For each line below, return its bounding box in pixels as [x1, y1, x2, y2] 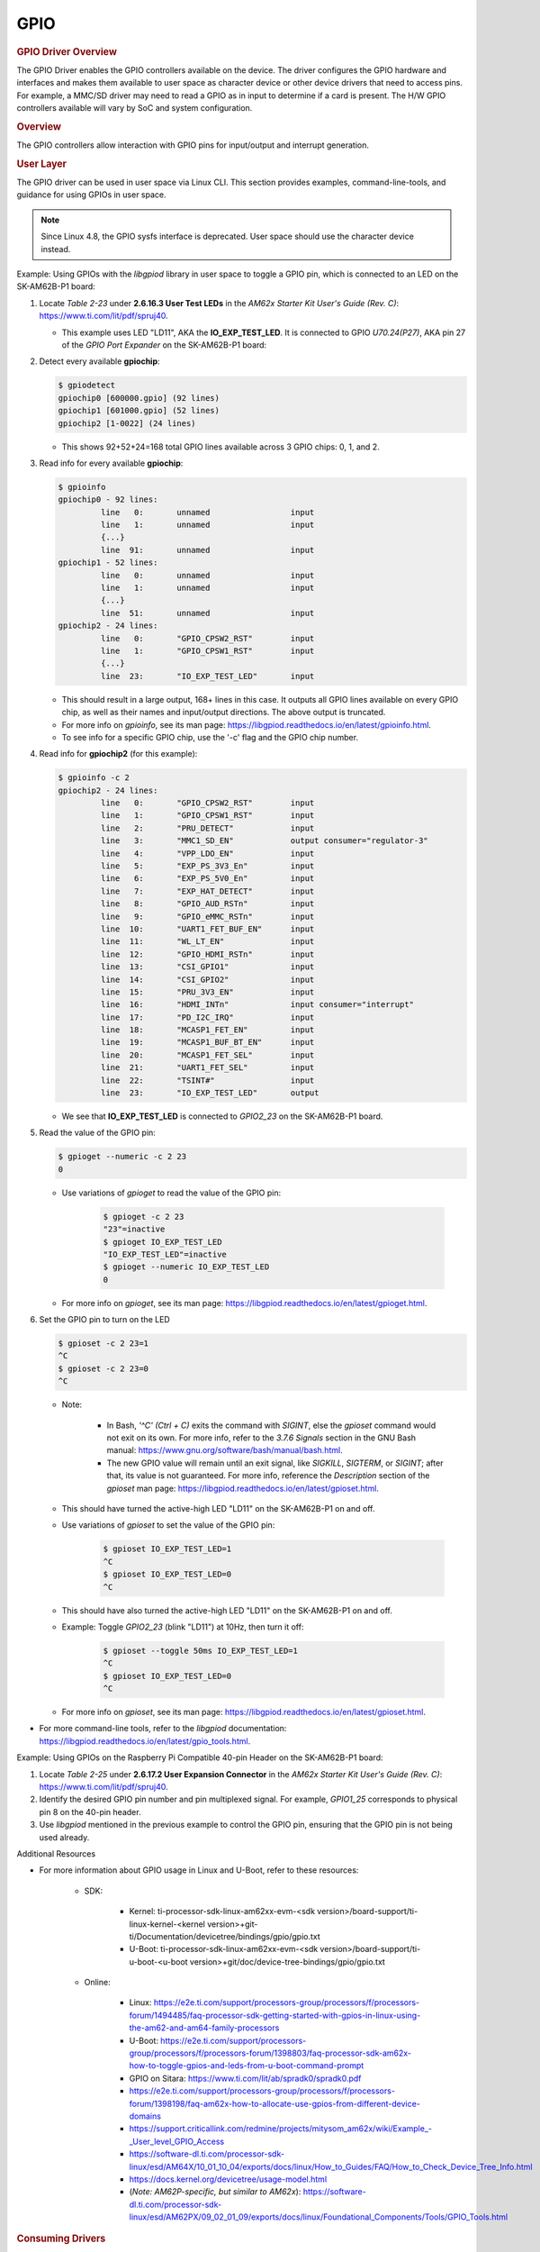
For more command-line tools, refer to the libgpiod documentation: [39, 1723, 287, 1734]
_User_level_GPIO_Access [129, 2136, 225, 2147]
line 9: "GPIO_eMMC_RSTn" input [100, 911, 315, 922]
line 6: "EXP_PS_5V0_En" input [100, 874, 315, 884]
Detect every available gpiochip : [39, 356, 161, 367]
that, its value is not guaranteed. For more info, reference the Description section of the [106, 1470, 430, 1481]
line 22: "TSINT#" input [100, 1075, 315, 1085]
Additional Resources [16, 1848, 96, 1859]
